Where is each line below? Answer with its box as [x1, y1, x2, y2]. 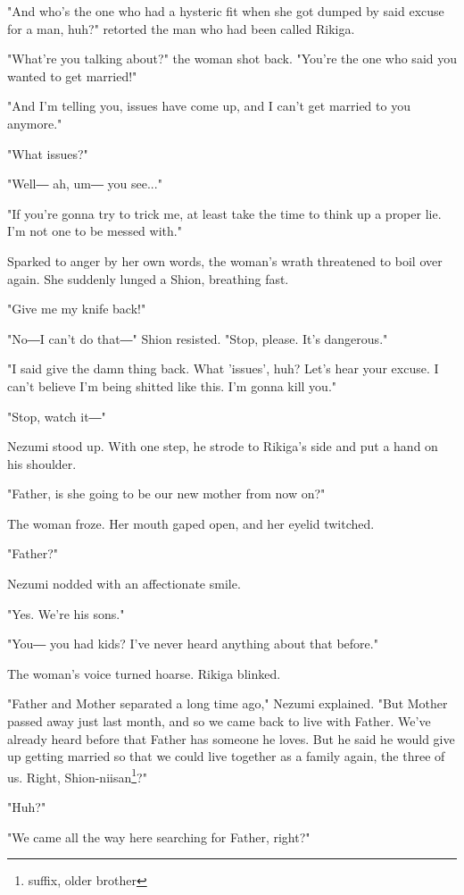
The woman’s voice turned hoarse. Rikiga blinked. [7, 664, 281, 682]
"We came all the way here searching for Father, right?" [7, 827, 311, 846]
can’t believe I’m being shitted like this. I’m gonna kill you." [7, 376, 337, 395]
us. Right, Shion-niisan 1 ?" [7, 765, 147, 786]
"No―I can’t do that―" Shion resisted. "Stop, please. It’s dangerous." [7, 329, 388, 347]
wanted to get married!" [7, 66, 137, 85]
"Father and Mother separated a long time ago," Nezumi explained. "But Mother [7, 694, 448, 713]
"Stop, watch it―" [7, 406, 106, 425]
